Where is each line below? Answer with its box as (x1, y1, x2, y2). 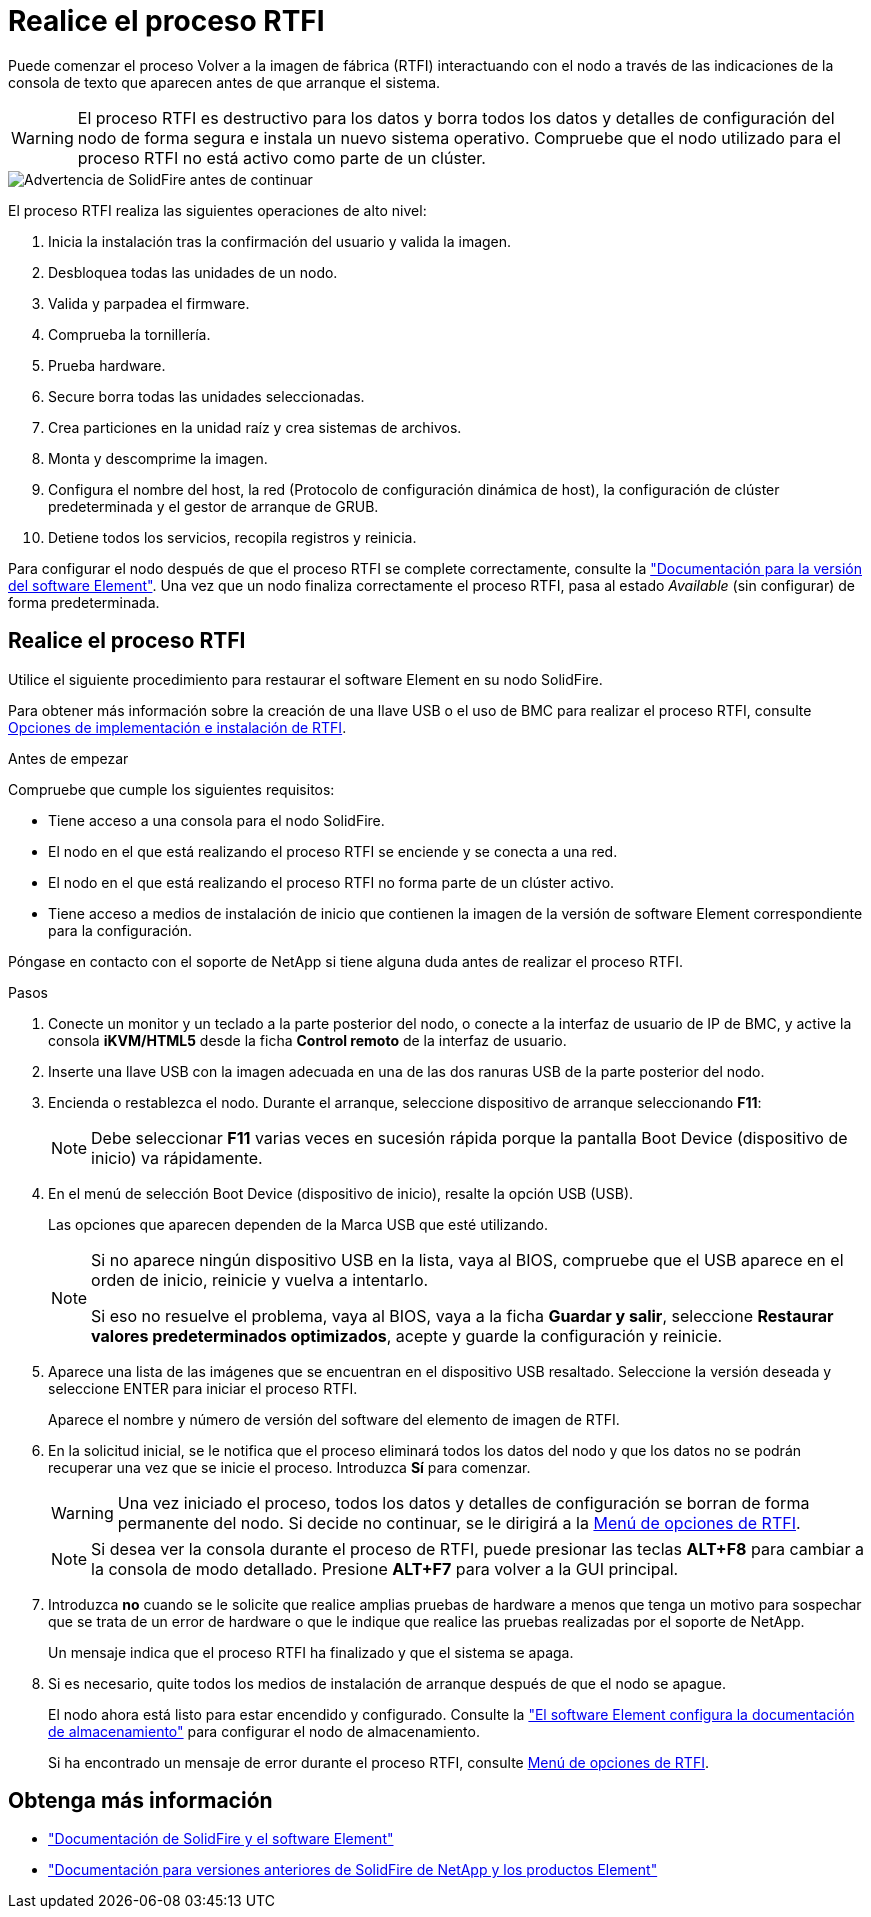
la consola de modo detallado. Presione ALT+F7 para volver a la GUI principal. (91, 1558, 679, 1579)
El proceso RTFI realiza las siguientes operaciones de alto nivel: (8, 201, 427, 219)
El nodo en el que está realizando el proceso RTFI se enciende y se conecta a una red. (48, 842, 618, 860)
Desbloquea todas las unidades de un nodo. (48, 263, 338, 281)
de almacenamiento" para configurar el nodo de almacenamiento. (48, 1722, 480, 1740)
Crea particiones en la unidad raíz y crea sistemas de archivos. (48, 418, 462, 436)
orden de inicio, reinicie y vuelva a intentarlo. (91, 1269, 429, 1290)
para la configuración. (48, 921, 193, 939)
